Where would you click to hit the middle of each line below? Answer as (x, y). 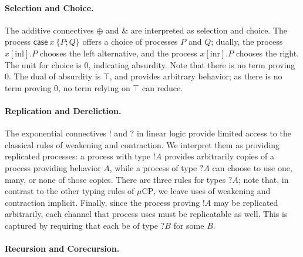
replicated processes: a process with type (78, 156)
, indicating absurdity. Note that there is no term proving (192, 64)
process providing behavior (53, 167)
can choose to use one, (252, 167)
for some (189, 225)
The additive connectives (49, 30)
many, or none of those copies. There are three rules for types (115, 179)
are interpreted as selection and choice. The (209, 30)
